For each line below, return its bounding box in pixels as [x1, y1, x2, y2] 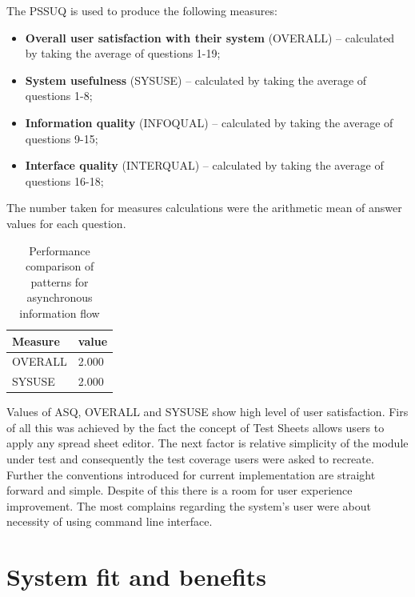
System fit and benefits [6, 560, 267, 593]
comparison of [25, 258, 94, 274]
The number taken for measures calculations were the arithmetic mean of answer [6, 199, 402, 216]
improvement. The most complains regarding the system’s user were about [6, 497, 371, 514]
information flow [19, 304, 100, 321]
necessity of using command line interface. [6, 513, 213, 530]
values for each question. [6, 214, 126, 231]
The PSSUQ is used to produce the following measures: [6, 2, 277, 18]
